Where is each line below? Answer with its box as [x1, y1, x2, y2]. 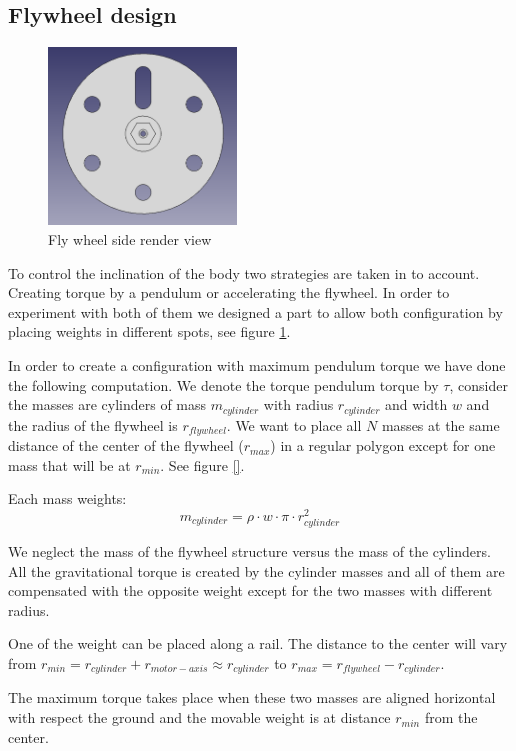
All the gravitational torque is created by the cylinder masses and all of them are [8, 560, 505, 581]
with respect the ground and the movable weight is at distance [8, 707, 391, 728]
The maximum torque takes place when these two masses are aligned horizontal [8, 687, 496, 708]
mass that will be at [8, 454, 131, 475]
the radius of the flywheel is [8, 414, 178, 435]
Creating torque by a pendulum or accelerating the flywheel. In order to [8, 282, 450, 303]
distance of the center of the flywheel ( [8, 435, 244, 456]
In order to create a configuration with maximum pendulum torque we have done [8, 354, 506, 375]
